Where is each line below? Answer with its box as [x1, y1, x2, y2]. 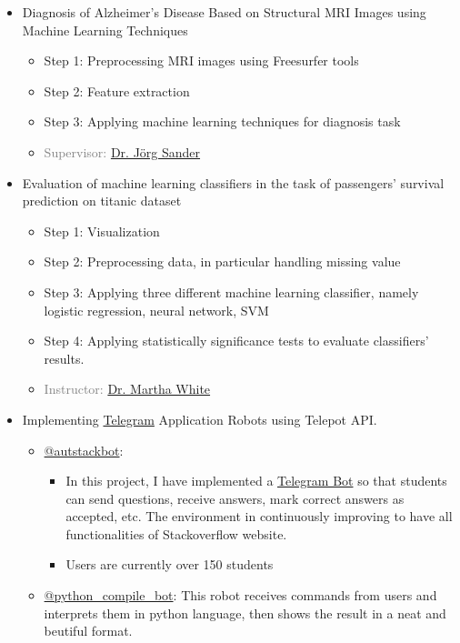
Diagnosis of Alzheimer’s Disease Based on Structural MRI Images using [22, 3, 426, 21]
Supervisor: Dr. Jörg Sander [44, 142, 201, 161]
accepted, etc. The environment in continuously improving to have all [65, 507, 453, 526]
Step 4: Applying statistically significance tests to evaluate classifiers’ [44, 331, 429, 350]
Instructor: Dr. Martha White [44, 379, 211, 398]
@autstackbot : [44, 440, 124, 459]
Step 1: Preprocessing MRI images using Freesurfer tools [44, 51, 359, 70]
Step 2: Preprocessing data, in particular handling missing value [44, 252, 401, 271]
